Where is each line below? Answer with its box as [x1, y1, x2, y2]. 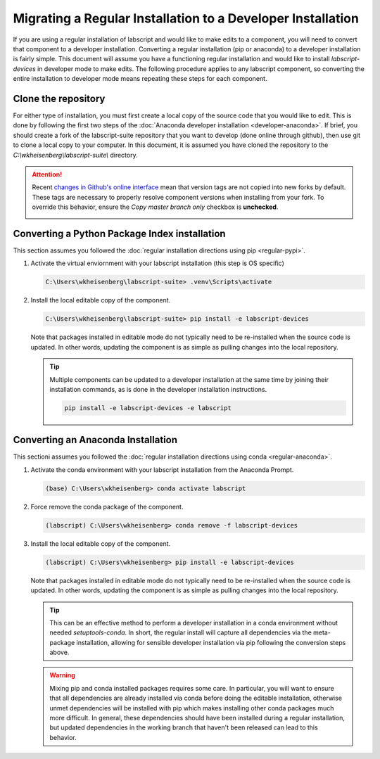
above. [49, 648, 70, 657]
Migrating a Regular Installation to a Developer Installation [13, 11, 359, 26]
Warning [49, 671, 75, 680]
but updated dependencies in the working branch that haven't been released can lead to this [49, 723, 318, 732]
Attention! [32, 170, 63, 179]
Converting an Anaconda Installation [13, 434, 178, 446]
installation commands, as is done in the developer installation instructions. [49, 385, 267, 393]
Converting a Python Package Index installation [13, 227, 226, 239]
